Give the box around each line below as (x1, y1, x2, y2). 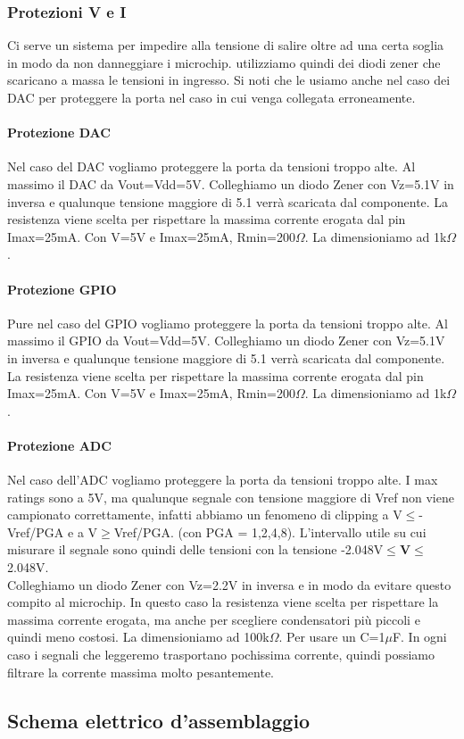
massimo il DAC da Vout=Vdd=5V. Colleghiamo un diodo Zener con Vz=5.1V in (7, 174, 454, 193)
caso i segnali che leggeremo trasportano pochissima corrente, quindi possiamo (7, 645, 435, 664)
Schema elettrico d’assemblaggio (7, 706, 311, 734)
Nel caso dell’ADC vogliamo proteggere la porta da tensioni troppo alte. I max (7, 470, 438, 489)
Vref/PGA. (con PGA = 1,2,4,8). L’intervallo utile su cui (113, 522, 427, 541)
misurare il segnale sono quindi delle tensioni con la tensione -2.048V (7, 540, 384, 559)
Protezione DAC (7, 123, 111, 142)
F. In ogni (392, 627, 447, 646)
